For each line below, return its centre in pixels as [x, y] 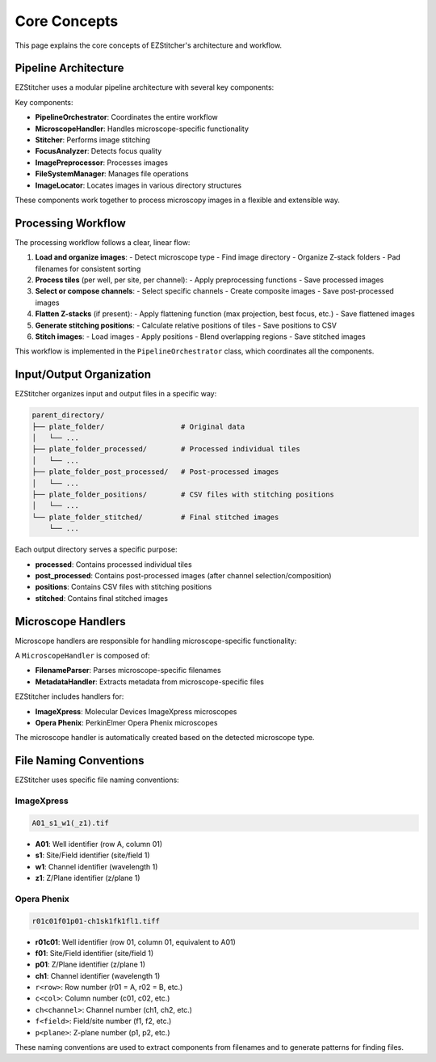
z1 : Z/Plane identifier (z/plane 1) [88, 878]
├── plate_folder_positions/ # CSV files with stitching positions [183, 495]
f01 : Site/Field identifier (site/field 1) [94, 953]
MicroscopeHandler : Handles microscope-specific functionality [142, 129]
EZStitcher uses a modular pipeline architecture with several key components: [145, 87]
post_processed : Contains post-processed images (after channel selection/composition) [183, 575]
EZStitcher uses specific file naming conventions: [97, 780]
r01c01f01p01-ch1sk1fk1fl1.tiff [96, 921]
